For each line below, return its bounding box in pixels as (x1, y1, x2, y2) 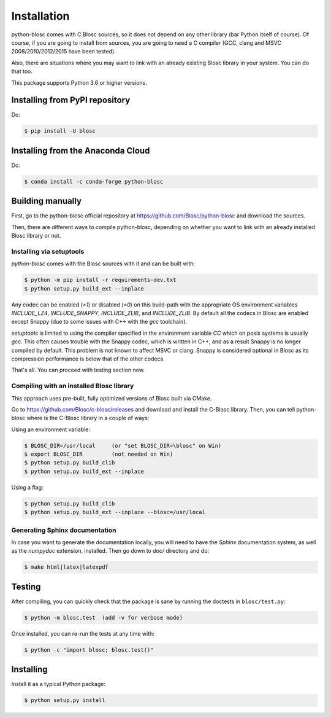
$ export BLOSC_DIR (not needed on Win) (24, 451, 173, 458)
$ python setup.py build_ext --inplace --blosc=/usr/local (24, 509, 205, 516)
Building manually (11, 196, 82, 206)
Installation (11, 9, 70, 23)
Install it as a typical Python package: (11, 681, 105, 688)
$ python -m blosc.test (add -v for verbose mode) (24, 614, 183, 621)
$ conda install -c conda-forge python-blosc (24, 178, 164, 185)
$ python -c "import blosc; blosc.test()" (24, 646, 154, 654)
